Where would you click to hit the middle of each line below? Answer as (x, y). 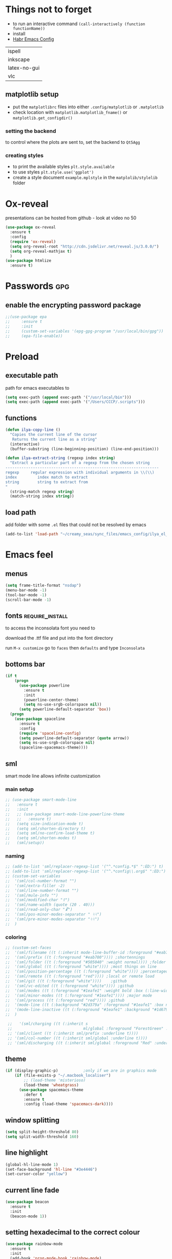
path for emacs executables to (37, 388)
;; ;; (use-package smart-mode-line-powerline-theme (65, 814)
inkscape (19, 59)
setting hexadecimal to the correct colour (73, 1232)
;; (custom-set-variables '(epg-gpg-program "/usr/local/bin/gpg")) (84, 331)
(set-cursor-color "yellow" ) (36, 1174)
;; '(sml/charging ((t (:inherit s (48, 1024)
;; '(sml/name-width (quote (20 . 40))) (50, 905)
